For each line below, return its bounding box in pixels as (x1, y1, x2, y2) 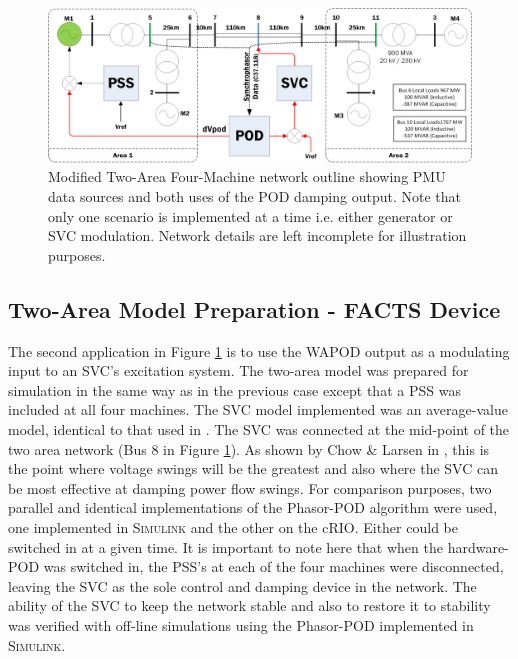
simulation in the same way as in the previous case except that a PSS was (8, 379, 461, 400)
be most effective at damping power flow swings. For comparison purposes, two (8, 477, 492, 498)
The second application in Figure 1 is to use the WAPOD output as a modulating (8, 340, 510, 361)
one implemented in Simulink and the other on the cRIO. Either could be (8, 516, 458, 537)
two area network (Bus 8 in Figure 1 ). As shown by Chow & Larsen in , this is (8, 438, 490, 459)
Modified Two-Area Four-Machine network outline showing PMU (48, 166, 446, 187)
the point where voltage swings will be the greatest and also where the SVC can (8, 458, 498, 479)
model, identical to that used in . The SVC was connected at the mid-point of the (8, 419, 510, 439)
